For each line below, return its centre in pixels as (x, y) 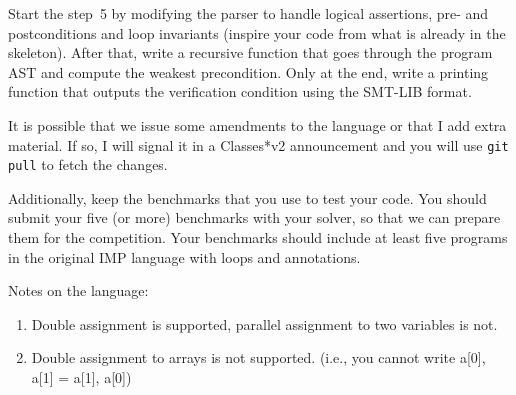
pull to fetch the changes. (88, 164)
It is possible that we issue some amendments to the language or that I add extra (257, 124)
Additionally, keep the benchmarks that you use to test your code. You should (247, 197)
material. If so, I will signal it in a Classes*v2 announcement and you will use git (258, 144)
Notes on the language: (78, 290)
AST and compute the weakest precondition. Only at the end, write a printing (248, 71)
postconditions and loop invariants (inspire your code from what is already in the (257, 32)
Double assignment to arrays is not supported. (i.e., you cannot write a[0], (258, 357)
